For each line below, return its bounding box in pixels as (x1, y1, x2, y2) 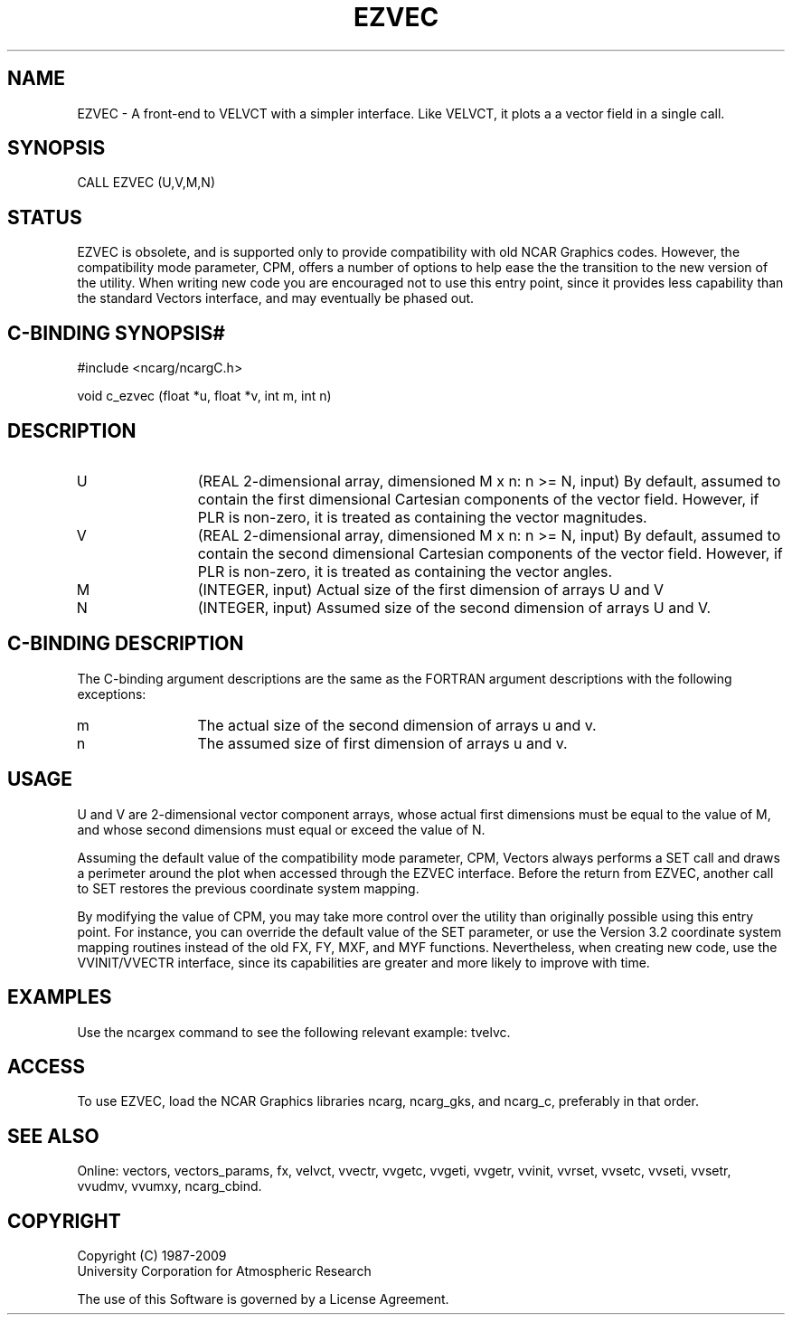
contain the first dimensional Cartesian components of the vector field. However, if (197, 489, 759, 508)
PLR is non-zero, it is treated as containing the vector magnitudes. (197, 507, 647, 526)
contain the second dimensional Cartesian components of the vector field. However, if (197, 543, 783, 562)
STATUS (7, 205, 82, 229)
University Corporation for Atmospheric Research (77, 1263, 372, 1280)
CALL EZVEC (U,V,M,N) (77, 175, 215, 191)
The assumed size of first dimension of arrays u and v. (197, 733, 568, 752)
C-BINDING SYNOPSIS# (7, 321, 225, 345)
